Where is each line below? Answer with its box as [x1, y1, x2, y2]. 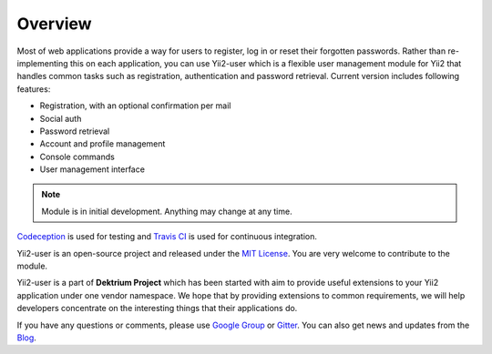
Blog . [16, 332, 36, 343]
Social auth [39, 113, 82, 124]
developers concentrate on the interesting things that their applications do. [16, 303, 298, 314]
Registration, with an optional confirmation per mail [39, 100, 231, 111]
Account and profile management [39, 138, 166, 149]
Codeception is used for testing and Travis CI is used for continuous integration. [16, 231, 318, 242]
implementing [16, 57, 68, 68]
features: [16, 83, 51, 95]
